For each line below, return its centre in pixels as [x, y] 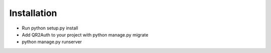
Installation [33, 13]
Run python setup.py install [50, 28]
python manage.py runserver [52, 42]
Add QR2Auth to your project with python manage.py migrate [85, 34]
